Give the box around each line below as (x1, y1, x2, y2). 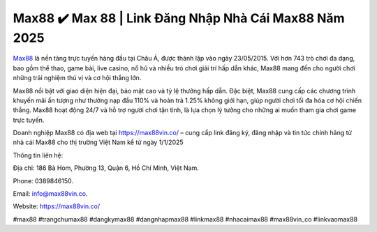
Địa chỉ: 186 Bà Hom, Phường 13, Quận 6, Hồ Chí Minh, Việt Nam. (13, 164, 199, 172)
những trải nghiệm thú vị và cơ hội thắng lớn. (13, 74, 142, 82)
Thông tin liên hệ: (13, 150, 64, 160)
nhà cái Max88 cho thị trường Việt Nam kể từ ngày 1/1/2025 (13, 138, 184, 146)
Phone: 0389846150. (13, 176, 73, 185)
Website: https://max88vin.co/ (13, 202, 101, 210)
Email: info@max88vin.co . (13, 190, 88, 198)
